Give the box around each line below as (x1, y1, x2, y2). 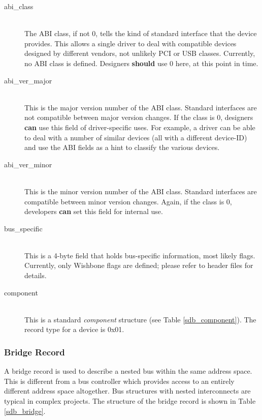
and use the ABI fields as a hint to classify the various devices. (24, 142, 220, 153)
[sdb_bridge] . (4, 405, 46, 416)
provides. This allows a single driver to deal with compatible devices (24, 38, 237, 48)
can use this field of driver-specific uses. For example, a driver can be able (24, 122, 255, 132)
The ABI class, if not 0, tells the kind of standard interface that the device (24, 28, 257, 39)
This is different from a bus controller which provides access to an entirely (4, 375, 235, 386)
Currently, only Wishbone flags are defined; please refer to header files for (24, 260, 253, 271)
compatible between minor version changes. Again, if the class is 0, (24, 196, 232, 206)
